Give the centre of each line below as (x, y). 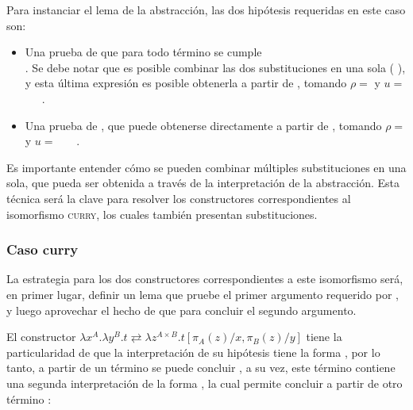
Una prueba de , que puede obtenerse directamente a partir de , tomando (203, 125)
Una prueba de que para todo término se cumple (143, 52)
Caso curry (42, 249)
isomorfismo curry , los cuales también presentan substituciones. (162, 214)
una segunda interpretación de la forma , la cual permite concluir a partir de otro (205, 383)
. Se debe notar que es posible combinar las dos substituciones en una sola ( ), (215, 67)
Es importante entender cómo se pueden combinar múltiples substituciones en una (206, 167)
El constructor (41, 337)
